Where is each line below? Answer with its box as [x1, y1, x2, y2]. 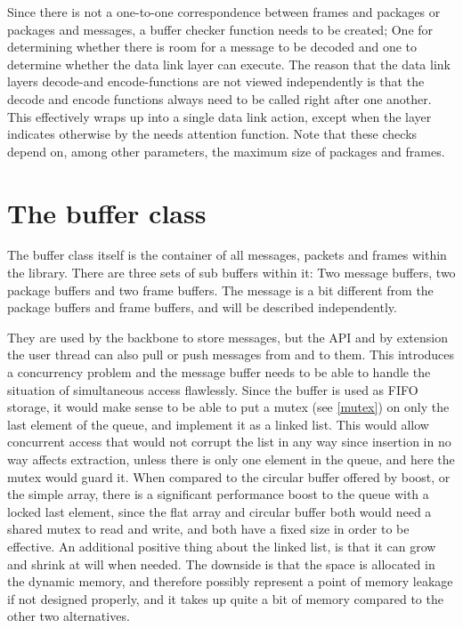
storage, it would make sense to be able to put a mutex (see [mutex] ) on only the [7, 398, 450, 416]
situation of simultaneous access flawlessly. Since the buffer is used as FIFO [7, 380, 418, 399]
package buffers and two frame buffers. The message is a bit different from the [7, 280, 434, 299]
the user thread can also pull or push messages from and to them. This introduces [7, 345, 455, 364]
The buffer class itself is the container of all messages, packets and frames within [7, 246, 447, 264]
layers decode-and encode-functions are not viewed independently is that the [7, 72, 425, 91]
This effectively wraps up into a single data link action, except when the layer [7, 107, 432, 125]
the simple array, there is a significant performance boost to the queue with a [7, 485, 429, 503]
